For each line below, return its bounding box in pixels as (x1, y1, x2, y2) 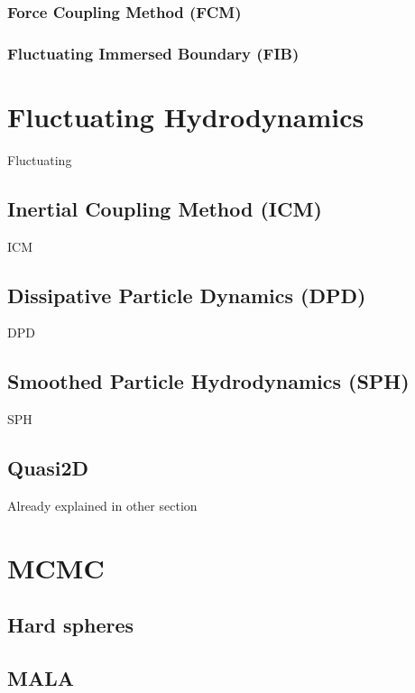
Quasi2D (7, 454, 89, 482)
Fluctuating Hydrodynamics (7, 97, 364, 134)
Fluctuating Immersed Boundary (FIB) (7, 42, 300, 64)
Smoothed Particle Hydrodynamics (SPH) (7, 367, 410, 395)
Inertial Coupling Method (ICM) (7, 194, 322, 222)
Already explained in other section (7, 496, 198, 514)
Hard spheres (7, 611, 134, 639)
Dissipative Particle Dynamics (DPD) (7, 281, 366, 309)
